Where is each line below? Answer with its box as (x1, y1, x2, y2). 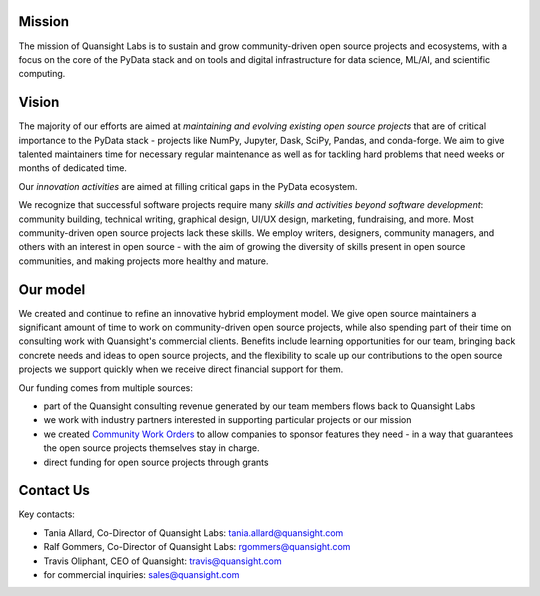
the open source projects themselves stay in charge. (43, 442, 260, 454)
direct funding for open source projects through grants (43, 456, 269, 468)
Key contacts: (18, 508, 75, 520)
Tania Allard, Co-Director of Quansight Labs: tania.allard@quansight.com (43, 526, 344, 539)
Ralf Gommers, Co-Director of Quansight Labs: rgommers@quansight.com (43, 541, 351, 553)
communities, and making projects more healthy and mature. (18, 255, 269, 267)
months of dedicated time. (18, 162, 127, 174)
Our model (18, 281, 86, 298)
